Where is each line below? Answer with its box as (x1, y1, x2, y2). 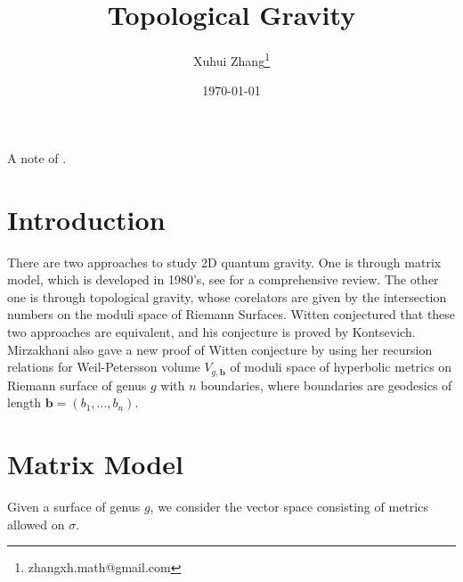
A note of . (7, 148, 67, 167)
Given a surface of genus (7, 497, 141, 516)
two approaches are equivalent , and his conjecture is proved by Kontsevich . (7, 323, 416, 341)
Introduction (7, 201, 166, 237)
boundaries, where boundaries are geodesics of (200, 375, 452, 394)
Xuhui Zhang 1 (193, 49, 270, 70)
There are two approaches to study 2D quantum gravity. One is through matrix (7, 252, 442, 271)
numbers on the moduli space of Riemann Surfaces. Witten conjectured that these (7, 305, 456, 324)
